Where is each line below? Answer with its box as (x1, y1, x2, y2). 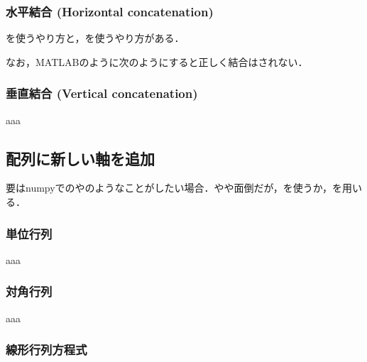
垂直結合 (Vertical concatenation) (6, 84, 198, 102)
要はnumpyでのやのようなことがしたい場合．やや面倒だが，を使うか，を (6, 180, 342, 195)
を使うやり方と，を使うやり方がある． (6, 31, 185, 45)
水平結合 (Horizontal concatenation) (6, 2, 214, 20)
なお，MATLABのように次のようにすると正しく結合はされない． (6, 54, 308, 69)
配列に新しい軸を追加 (6, 147, 155, 169)
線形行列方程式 (6, 341, 87, 358)
